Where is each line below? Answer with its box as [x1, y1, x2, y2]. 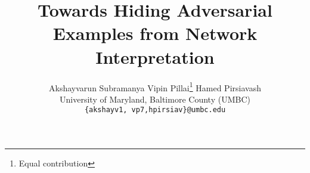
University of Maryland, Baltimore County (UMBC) [60, 92, 250, 105]
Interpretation [95, 44, 215, 69]
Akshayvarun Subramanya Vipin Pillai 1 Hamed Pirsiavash [49, 79, 261, 94]
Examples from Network [52, 21, 258, 45]
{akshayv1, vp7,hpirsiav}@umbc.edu [84, 106, 226, 115]
